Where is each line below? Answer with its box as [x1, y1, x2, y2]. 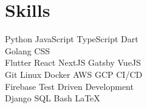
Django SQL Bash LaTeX [5, 92, 100, 104]
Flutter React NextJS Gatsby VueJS [5, 56, 141, 69]
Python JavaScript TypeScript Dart [5, 33, 138, 45]
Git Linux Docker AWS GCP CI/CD [5, 68, 143, 80]
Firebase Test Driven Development [5, 80, 134, 92]
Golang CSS [5, 44, 50, 57]
